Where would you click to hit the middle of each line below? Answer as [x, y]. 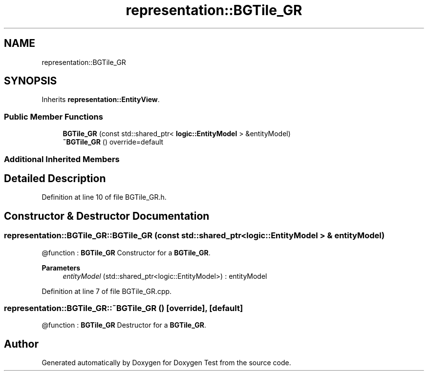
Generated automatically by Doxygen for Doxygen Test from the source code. [166, 363]
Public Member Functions [53, 116]
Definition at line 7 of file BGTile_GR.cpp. [107, 291]
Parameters [61, 268]
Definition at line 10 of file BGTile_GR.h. [104, 197]
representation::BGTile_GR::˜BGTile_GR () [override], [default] [124, 308]
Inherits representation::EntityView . [101, 100]
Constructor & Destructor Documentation [107, 216]
